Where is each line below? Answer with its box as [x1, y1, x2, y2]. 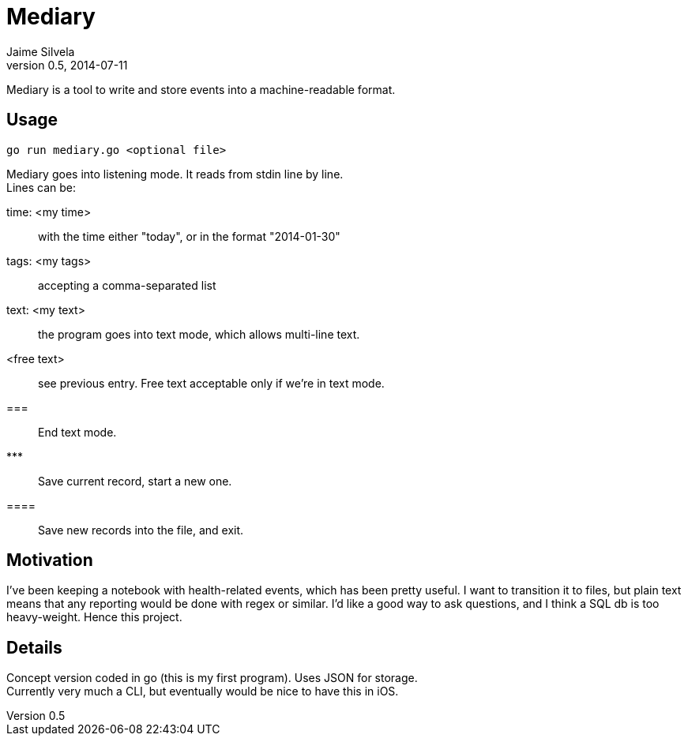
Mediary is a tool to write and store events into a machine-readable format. [6, 82, 396, 96]
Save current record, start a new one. [38, 474, 232, 488]
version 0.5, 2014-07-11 [6, 58, 128, 72]
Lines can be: [6, 180, 77, 194]
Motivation [6, 550, 93, 571]
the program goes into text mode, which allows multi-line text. [38, 327, 360, 341]
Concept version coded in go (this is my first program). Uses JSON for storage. [6, 671, 418, 685]
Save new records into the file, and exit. [38, 523, 244, 537]
